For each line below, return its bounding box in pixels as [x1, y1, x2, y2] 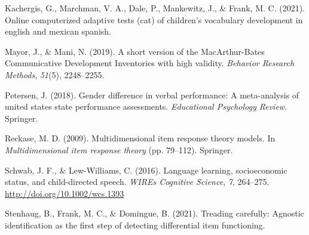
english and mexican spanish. [5, 25, 111, 38]
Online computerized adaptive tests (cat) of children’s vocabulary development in [5, 13, 303, 26]
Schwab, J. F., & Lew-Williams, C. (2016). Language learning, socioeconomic [5, 163, 287, 176]
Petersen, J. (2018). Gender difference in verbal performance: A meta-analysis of [5, 88, 299, 101]
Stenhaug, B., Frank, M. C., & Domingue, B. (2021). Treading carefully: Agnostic [5, 207, 304, 219]
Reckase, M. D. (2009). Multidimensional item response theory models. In [5, 132, 276, 144]
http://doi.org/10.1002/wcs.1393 [5, 187, 124, 199]
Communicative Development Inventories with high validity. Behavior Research [5, 57, 295, 69]
